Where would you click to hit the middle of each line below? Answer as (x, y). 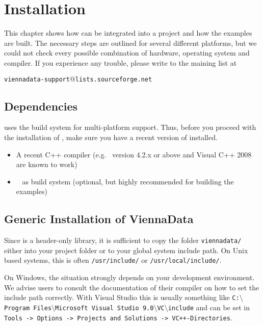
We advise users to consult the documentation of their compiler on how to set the (132, 287)
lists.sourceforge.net (114, 79)
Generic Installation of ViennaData (99, 219)
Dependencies (41, 106)
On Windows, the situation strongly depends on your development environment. (129, 277)
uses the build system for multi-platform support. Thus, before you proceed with (130, 127)
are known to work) (47, 164)
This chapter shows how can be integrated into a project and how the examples (128, 33)
